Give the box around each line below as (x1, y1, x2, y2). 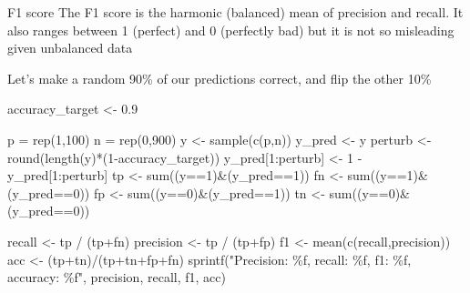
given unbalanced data (7, 38, 133, 57)
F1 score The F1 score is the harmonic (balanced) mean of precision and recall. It (7, 3, 464, 21)
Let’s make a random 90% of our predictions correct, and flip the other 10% (7, 68, 432, 87)
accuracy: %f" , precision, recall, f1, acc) (7, 268, 226, 287)
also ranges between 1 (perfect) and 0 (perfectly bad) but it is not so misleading (7, 20, 455, 39)
